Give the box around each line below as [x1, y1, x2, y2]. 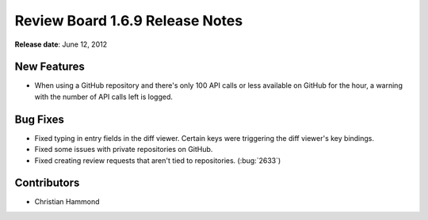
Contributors [14, 176, 80, 190]
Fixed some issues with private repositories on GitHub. [34, 145, 213, 154]
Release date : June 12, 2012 [14, 40, 107, 49]
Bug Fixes [14, 112, 65, 126]
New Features [14, 60, 85, 74]
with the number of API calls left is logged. [34, 92, 174, 101]
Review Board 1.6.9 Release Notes [14, 12, 243, 29]
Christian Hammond [34, 197, 100, 207]
